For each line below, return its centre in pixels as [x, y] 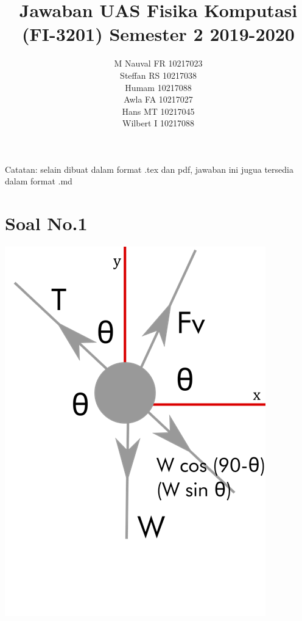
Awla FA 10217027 [158, 99]
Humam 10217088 [158, 87]
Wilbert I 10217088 [158, 123]
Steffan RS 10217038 [158, 75]
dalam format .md [39, 181]
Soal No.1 [46, 223]
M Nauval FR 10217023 [158, 63]
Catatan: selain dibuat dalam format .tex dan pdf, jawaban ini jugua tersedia [149, 169]
